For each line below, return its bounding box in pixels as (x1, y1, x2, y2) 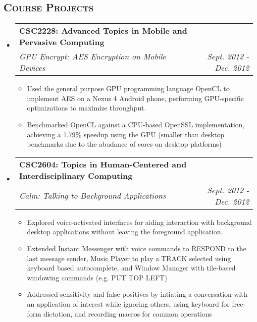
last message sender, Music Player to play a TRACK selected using (27, 253, 231, 263)
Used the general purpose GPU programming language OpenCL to (27, 83, 230, 94)
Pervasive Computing (19, 36, 104, 48)
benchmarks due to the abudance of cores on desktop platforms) (27, 139, 222, 149)
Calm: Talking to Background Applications (19, 190, 166, 202)
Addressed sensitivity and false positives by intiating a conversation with (27, 289, 248, 299)
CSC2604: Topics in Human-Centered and (19, 158, 187, 170)
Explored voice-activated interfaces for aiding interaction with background (27, 216, 252, 227)
